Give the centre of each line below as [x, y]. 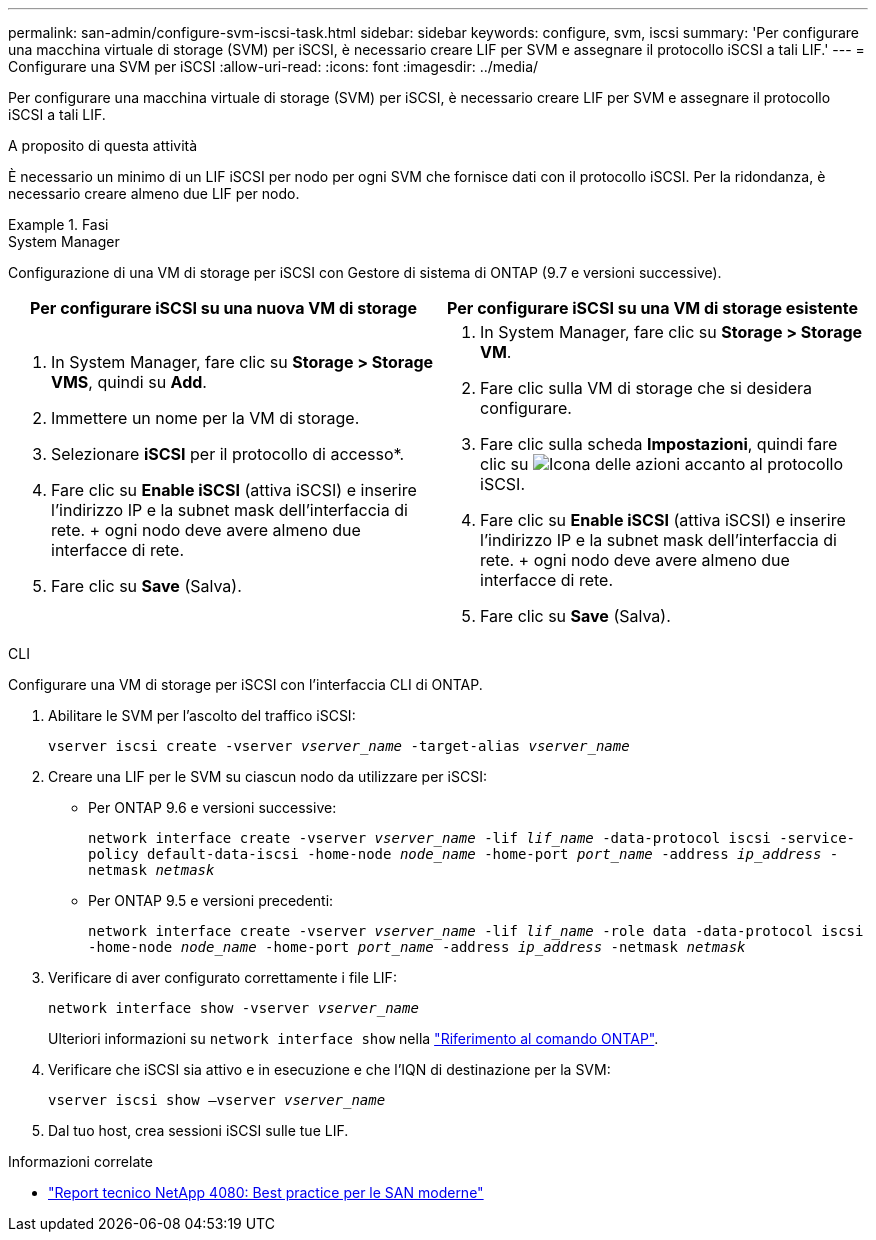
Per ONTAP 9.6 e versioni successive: [212, 807]
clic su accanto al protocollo [662, 464]
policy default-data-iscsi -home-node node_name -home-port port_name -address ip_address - [463, 854]
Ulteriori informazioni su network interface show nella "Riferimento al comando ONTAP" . [353, 1038]
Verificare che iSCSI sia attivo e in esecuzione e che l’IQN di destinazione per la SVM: [329, 1069]
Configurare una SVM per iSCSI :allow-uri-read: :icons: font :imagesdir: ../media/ [273, 66]
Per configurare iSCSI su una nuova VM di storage [223, 308]
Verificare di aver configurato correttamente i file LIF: [222, 977]
